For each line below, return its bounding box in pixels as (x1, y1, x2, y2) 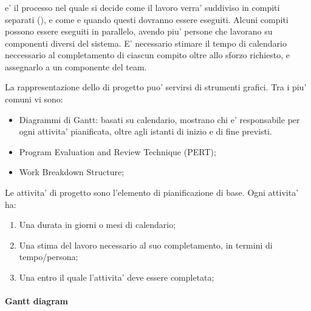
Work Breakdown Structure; (19, 166, 125, 178)
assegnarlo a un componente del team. (5, 60, 147, 73)
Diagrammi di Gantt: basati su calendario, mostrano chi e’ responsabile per (19, 113, 300, 125)
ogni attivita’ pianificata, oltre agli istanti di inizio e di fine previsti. (19, 125, 272, 138)
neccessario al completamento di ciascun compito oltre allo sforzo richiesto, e (5, 48, 290, 61)
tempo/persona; (19, 250, 78, 263)
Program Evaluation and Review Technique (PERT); (19, 145, 216, 158)
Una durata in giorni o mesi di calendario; (19, 218, 176, 231)
